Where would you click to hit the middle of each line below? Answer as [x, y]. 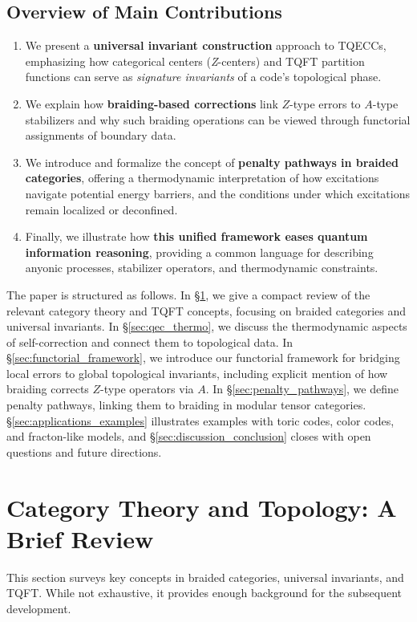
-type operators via [147, 389]
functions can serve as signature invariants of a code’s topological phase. [203, 77]
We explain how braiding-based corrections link [152, 103]
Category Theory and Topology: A [202, 507]
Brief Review [80, 538]
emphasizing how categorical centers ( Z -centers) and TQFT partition [195, 61]
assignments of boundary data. [101, 135]
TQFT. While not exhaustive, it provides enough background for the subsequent [204, 593]
